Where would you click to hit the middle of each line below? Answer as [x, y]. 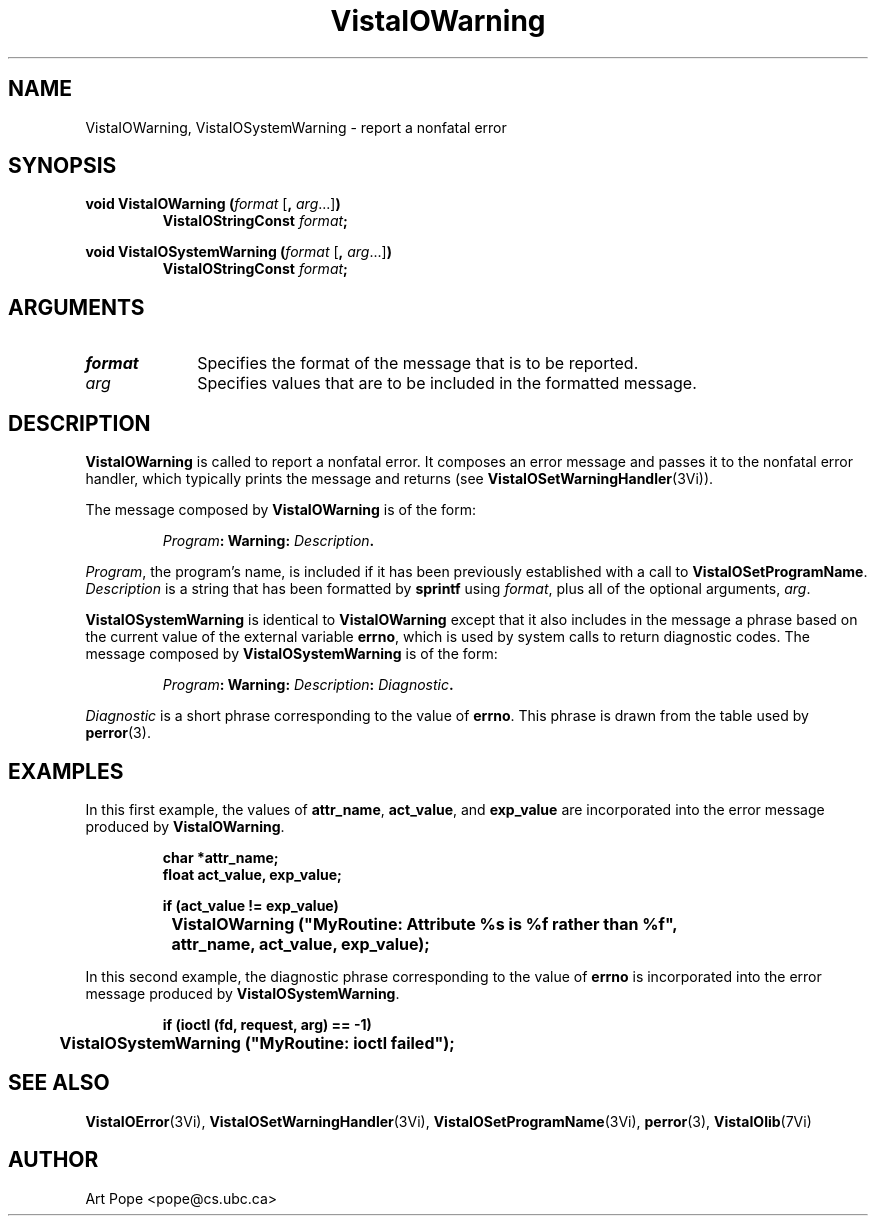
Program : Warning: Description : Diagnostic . [308, 685]
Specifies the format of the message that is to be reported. [418, 363]
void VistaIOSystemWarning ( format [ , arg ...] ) [238, 252]
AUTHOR [53, 1160]
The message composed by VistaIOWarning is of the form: [280, 510]
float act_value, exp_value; [252, 874]
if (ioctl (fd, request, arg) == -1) [267, 1024]
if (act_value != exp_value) [250, 905]
